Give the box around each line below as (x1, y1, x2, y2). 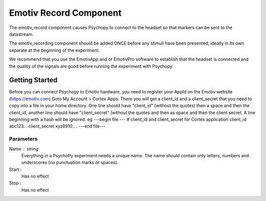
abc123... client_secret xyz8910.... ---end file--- (9, 123, 106, 129)
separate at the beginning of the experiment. (9, 47, 100, 53)
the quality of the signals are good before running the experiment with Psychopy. (9, 63, 174, 69)
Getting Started (9, 76, 58, 85)
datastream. (9, 31, 34, 37)
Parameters (9, 136, 38, 143)
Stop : (9, 180, 22, 186)
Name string (9, 145, 39, 152)
